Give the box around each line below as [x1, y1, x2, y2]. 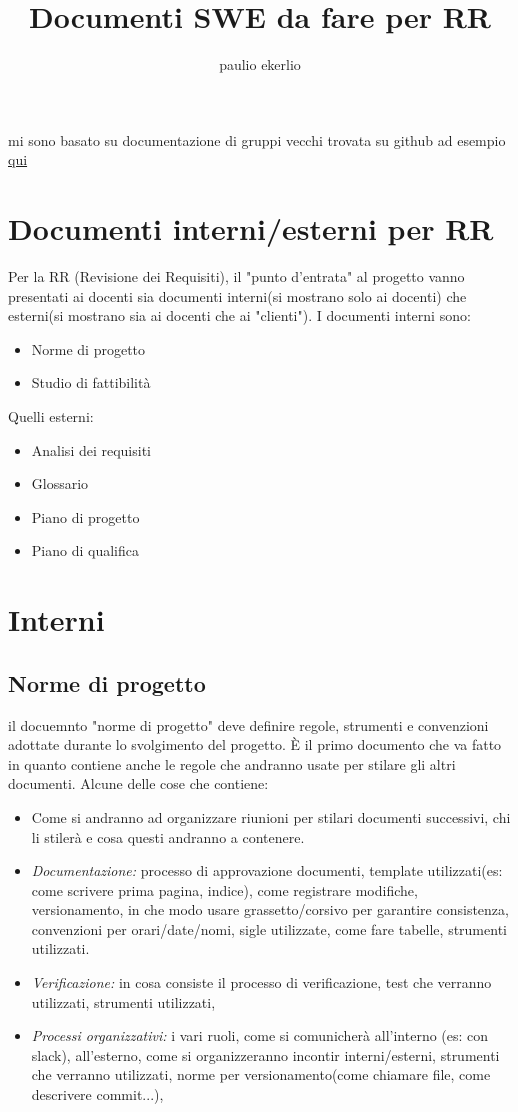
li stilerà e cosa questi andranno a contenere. [31, 826, 305, 847]
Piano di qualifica [31, 540, 139, 561]
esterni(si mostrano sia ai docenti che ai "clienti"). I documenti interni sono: [8, 305, 471, 326]
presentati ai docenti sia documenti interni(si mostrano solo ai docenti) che [8, 285, 467, 306]
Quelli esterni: [8, 406, 94, 426]
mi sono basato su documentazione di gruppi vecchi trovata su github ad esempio [8, 129, 506, 150]
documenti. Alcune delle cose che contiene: [8, 773, 269, 794]
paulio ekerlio [219, 54, 301, 75]
